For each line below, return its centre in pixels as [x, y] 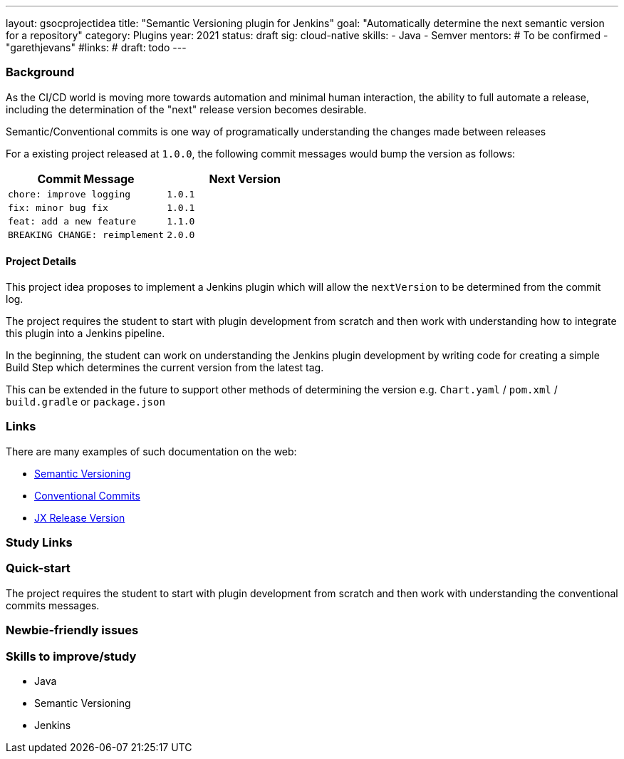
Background [40, 72]
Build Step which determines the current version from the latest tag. [165, 367]
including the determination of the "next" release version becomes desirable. [186, 109]
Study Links [39, 543]
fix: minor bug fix [58, 207]
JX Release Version [80, 517]
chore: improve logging [69, 194]
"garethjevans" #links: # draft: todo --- [96, 47]
